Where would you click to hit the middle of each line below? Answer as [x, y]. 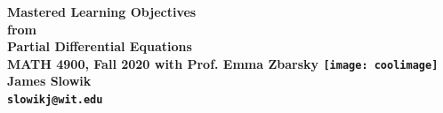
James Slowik [49, 81]
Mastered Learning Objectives [102, 11]
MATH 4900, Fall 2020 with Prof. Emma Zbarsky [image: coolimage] [223, 63]
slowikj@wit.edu [55, 100]
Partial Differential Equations [100, 46]
